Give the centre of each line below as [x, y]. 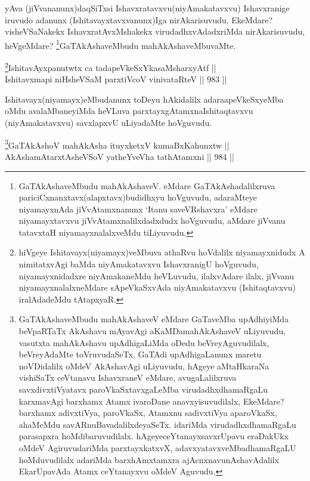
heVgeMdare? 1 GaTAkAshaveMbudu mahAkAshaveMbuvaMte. [120, 44]
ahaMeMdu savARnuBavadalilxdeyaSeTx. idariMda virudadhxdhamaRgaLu [157, 424]
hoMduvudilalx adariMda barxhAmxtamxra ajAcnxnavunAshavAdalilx [149, 459]
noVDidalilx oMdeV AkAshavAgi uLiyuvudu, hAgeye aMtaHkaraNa [144, 366]
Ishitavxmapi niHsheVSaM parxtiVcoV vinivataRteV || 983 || [116, 79]
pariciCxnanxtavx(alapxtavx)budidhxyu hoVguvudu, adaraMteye [138, 197]
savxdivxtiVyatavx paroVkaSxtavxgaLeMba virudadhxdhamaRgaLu [143, 389]
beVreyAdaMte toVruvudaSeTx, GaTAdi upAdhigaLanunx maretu [140, 354]
